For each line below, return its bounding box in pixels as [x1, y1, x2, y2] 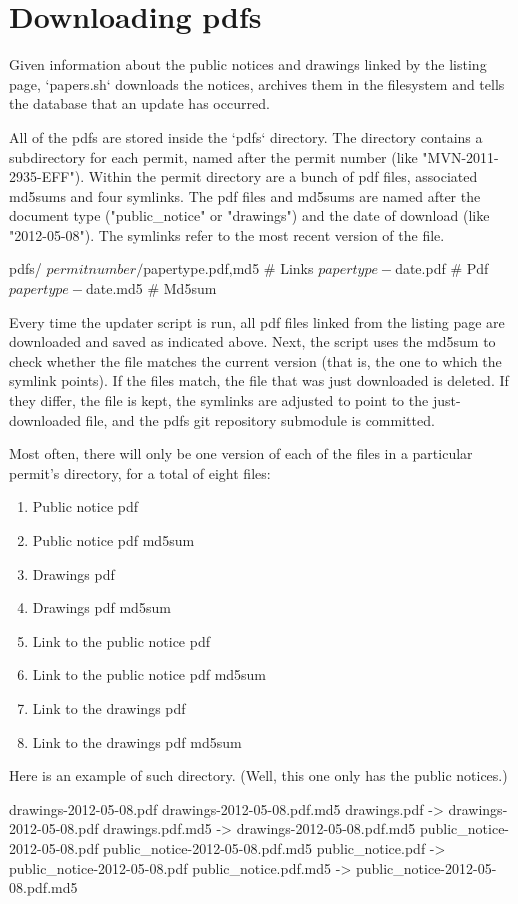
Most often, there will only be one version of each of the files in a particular [9, 443, 473, 464]
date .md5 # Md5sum [86, 278, 217, 299]
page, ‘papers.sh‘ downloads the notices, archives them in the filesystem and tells [9, 73, 505, 94]
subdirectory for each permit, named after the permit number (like [9, 146, 418, 167]
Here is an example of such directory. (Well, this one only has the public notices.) [9, 765, 508, 786]
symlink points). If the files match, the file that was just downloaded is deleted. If [9, 370, 509, 391]
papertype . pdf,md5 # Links [143, 258, 314, 279]
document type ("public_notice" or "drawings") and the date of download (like [9, 205, 490, 226]
